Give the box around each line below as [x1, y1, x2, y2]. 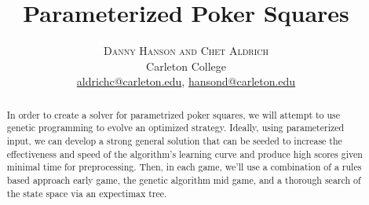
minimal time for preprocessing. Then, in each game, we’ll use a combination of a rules [6, 160, 362, 174]
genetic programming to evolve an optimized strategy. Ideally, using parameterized [6, 121, 345, 134]
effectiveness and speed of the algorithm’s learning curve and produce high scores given [6, 147, 363, 160]
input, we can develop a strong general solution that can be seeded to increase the [6, 134, 342, 148]
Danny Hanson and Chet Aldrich [103, 42, 269, 59]
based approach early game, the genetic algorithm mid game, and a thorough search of [6, 173, 361, 186]
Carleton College [146, 57, 226, 74]
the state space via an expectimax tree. [6, 186, 167, 200]
